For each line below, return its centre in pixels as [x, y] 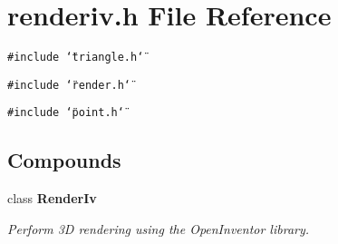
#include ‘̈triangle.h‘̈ [76, 58]
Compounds [64, 160]
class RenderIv [52, 198]
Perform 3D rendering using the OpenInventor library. [159, 228]
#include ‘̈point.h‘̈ [66, 113]
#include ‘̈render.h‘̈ [69, 85]
